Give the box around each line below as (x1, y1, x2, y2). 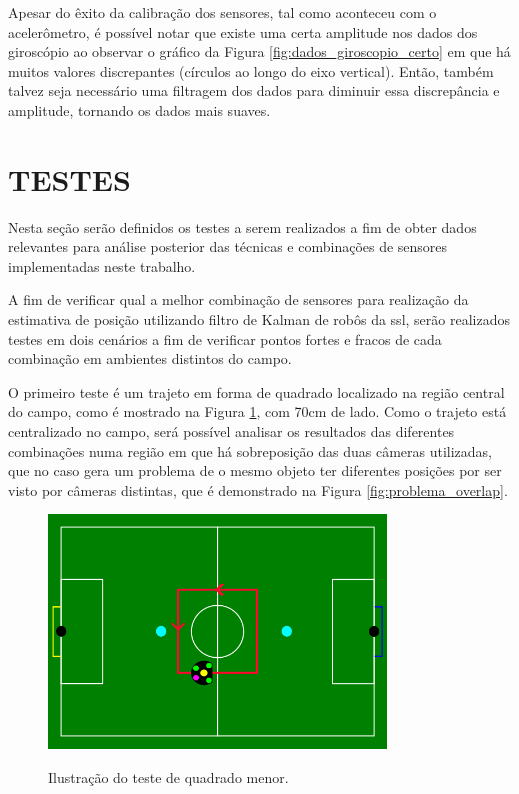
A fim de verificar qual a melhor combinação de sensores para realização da (8, 289, 469, 310)
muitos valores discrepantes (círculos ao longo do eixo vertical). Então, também (8, 60, 494, 81)
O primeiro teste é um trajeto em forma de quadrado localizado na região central (8, 381, 505, 402)
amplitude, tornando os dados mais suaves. (8, 99, 271, 120)
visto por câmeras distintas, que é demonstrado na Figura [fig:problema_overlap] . (8, 479, 508, 500)
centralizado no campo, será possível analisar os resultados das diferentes (8, 421, 455, 442)
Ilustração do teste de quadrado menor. (48, 766, 289, 787)
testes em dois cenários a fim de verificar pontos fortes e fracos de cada (8, 328, 442, 349)
